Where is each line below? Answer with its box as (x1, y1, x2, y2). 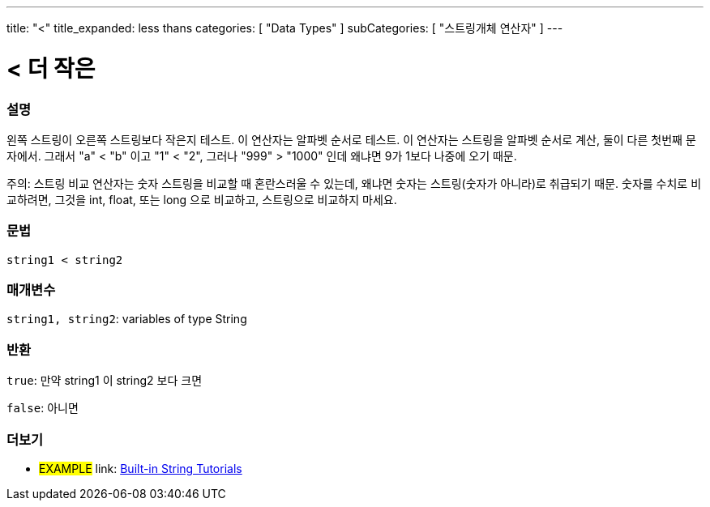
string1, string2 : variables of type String (6, 312, 247, 326)
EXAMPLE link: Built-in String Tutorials (39, 461, 242, 475)
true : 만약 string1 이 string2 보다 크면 (6, 373, 203, 388)
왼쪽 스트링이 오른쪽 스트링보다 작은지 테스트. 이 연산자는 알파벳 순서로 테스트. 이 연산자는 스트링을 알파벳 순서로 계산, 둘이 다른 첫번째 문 (6, 132, 696, 147)
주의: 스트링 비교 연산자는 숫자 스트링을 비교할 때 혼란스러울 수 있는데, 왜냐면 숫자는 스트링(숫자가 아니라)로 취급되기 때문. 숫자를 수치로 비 (6, 176, 702, 190)
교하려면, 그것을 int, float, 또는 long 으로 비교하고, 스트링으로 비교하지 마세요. (6, 192, 397, 207)
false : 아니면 (6, 401, 79, 415)
